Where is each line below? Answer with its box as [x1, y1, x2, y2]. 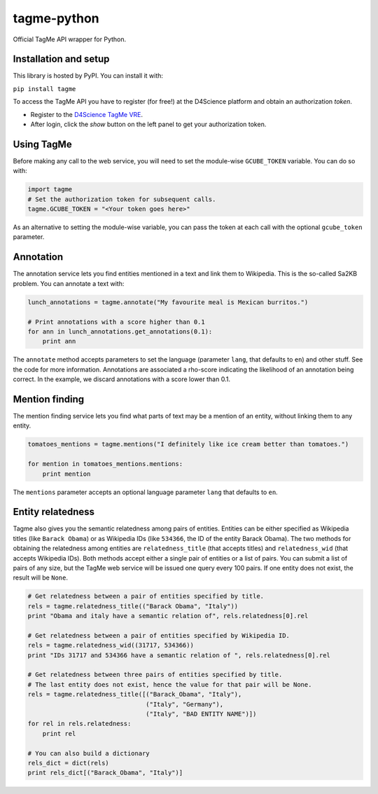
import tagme [27, 186, 73, 193]
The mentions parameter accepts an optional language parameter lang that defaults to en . [13, 488, 278, 496]
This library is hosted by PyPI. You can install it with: [13, 71, 164, 80]
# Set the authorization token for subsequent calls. [27, 195, 216, 203]
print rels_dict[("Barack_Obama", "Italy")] [27, 769, 183, 777]
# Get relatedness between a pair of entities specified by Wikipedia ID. [27, 631, 290, 639]
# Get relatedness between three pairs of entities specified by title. [27, 671, 283, 679]
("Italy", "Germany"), [146, 700, 224, 708]
